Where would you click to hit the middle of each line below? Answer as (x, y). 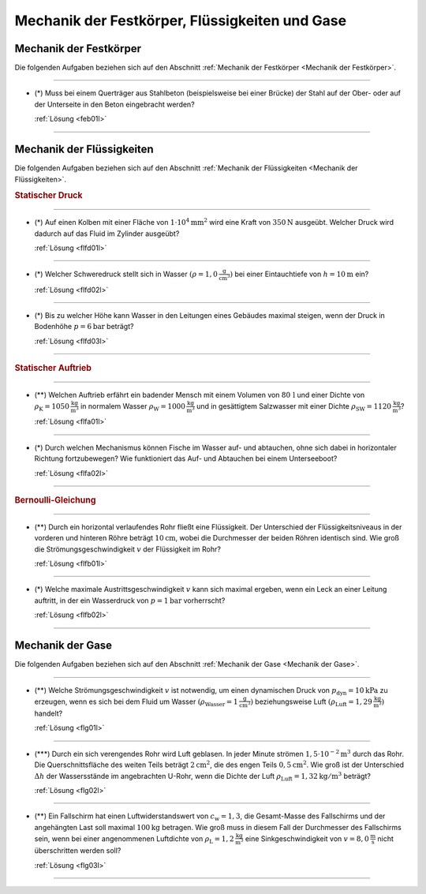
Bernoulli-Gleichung (55, 500)
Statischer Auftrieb (53, 368)
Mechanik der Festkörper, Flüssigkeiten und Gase (181, 21)
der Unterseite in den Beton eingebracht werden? (114, 104)
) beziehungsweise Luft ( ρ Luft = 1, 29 (311, 702)
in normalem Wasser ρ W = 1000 (133, 407)
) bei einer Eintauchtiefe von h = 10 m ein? (299, 274)
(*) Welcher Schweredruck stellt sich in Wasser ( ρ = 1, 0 (126, 274)
